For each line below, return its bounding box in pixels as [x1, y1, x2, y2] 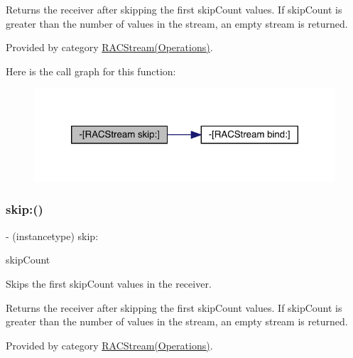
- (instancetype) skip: [6, 228, 99, 243]
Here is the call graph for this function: [6, 63, 176, 78]
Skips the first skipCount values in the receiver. [6, 276, 212, 291]
